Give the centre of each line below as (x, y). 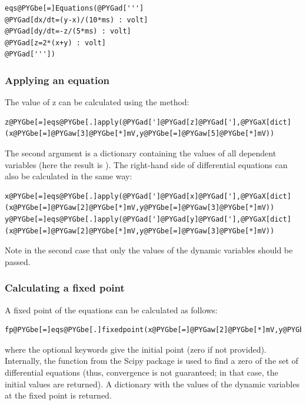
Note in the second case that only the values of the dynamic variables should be (149, 250)
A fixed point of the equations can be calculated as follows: (111, 309)
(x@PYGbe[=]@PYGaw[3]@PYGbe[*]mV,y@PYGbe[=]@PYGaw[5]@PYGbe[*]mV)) (140, 134)
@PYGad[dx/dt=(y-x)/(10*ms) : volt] (76, 20)
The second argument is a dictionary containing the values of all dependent (141, 153)
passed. (18, 261)
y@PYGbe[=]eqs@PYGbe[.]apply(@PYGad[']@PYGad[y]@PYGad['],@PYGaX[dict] (148, 219)
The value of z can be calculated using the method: (97, 102)
